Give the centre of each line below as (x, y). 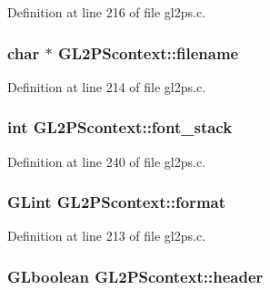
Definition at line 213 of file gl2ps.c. (107, 236)
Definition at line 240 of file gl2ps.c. (107, 161)
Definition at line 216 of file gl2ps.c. (107, 12)
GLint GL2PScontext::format (117, 202)
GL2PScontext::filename (148, 52)
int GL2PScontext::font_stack (120, 127)
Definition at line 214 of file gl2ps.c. (107, 86)
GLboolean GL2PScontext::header (135, 276)
